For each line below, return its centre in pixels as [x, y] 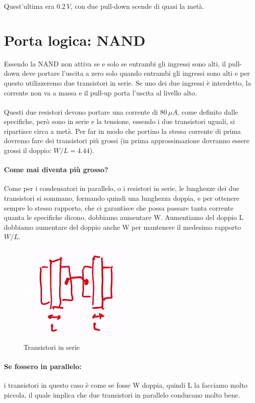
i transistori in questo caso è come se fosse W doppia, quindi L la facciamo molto [126, 385]
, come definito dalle [208, 111]
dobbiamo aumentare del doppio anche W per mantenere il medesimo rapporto [123, 227]
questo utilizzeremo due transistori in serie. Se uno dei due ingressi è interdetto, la [127, 82]
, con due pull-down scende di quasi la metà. [137, 6]
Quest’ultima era [29, 6]
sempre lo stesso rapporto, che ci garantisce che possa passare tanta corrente [119, 207]
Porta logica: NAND [75, 40]
